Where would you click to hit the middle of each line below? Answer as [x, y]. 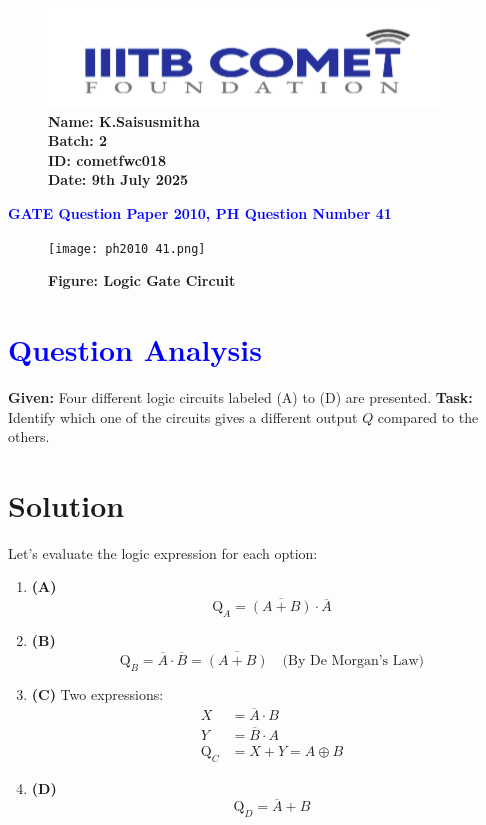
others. [29, 436]
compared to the [428, 416]
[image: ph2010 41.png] [127, 248]
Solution [66, 504]
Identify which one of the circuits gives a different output [183, 416]
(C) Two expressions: [97, 693]
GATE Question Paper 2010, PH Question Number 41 [200, 212]
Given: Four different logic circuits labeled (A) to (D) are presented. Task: [240, 396]
